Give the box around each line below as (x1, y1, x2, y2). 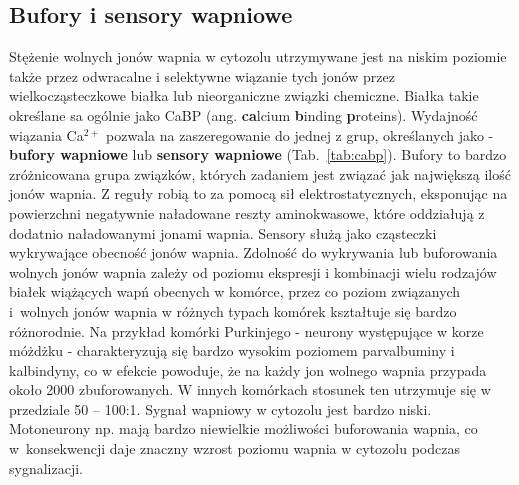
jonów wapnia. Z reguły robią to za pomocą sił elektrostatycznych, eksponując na (9, 183, 508, 204)
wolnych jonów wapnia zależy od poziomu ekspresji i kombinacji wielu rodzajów (9, 261, 497, 282)
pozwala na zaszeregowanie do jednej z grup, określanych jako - (106, 124, 494, 145)
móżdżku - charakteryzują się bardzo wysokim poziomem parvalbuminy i (9, 340, 455, 361)
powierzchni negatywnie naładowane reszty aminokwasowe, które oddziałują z (9, 202, 485, 223)
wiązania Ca (9, 124, 84, 145)
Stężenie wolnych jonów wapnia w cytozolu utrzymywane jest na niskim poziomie (9, 46, 507, 67)
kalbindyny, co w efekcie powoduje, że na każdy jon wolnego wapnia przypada (9, 359, 487, 380)
